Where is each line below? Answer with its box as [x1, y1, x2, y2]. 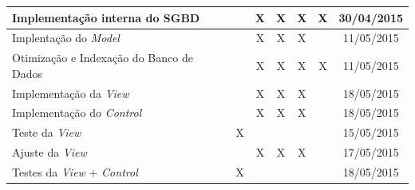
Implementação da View [12, 84, 129, 101]
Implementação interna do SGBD [12, 9, 200, 25]
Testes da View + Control [12, 164, 138, 180]
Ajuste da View [12, 144, 87, 161]
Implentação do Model [12, 29, 120, 46]
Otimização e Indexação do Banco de [12, 49, 193, 66]
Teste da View [12, 124, 81, 141]
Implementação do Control [12, 104, 142, 121]
